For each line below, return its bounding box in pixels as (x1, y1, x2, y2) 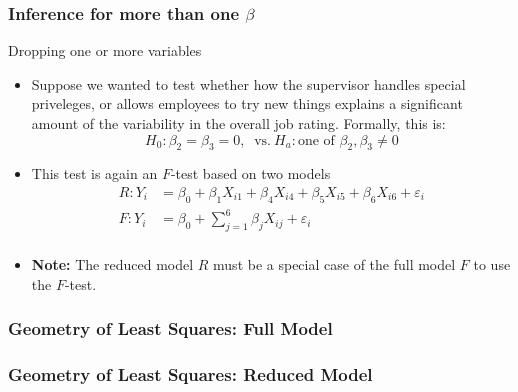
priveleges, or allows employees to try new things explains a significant (31, 93, 463, 114)
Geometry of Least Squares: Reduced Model (8, 362, 373, 387)
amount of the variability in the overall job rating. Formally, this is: (31, 113, 446, 133)
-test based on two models (170, 163, 331, 184)
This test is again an (31, 163, 158, 184)
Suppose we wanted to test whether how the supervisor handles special (31, 73, 466, 94)
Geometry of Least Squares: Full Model (8, 316, 333, 341)
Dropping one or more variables (8, 40, 202, 61)
